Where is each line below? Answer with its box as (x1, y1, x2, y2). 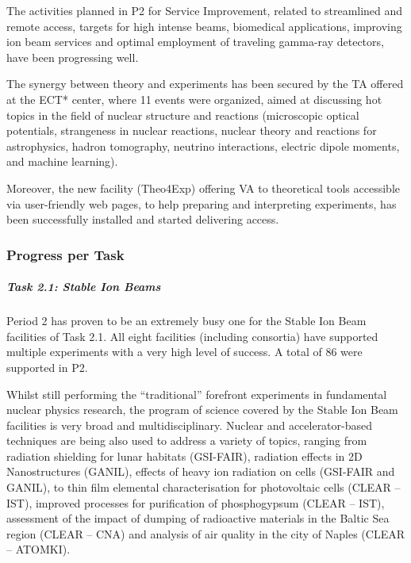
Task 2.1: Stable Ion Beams (6, 278, 161, 295)
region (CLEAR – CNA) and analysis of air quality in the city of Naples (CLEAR (6, 525, 405, 542)
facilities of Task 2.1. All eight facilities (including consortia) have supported (6, 327, 378, 344)
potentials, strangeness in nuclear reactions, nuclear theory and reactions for (6, 122, 377, 139)
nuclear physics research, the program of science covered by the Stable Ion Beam (6, 401, 398, 418)
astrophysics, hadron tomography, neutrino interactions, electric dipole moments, (6, 137, 400, 154)
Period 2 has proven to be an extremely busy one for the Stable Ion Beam (6, 312, 367, 329)
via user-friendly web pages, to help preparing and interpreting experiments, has (6, 195, 397, 212)
